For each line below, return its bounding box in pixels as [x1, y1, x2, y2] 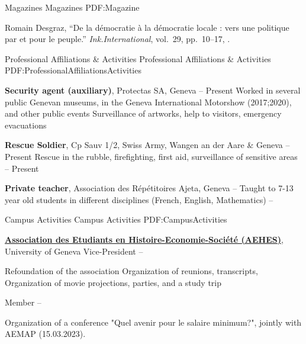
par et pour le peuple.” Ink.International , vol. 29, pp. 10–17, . [5, 33, 230, 45]
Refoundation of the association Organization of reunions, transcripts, [5, 265, 258, 277]
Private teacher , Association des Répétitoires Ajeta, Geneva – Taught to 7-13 [5, 182, 294, 194]
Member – [5, 296, 41, 308]
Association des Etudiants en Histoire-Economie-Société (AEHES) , [5, 233, 284, 245]
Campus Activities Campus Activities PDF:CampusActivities [5, 213, 227, 226]
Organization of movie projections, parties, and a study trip [5, 276, 221, 288]
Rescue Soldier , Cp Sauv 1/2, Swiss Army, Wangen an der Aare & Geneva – [5, 139, 290, 151]
